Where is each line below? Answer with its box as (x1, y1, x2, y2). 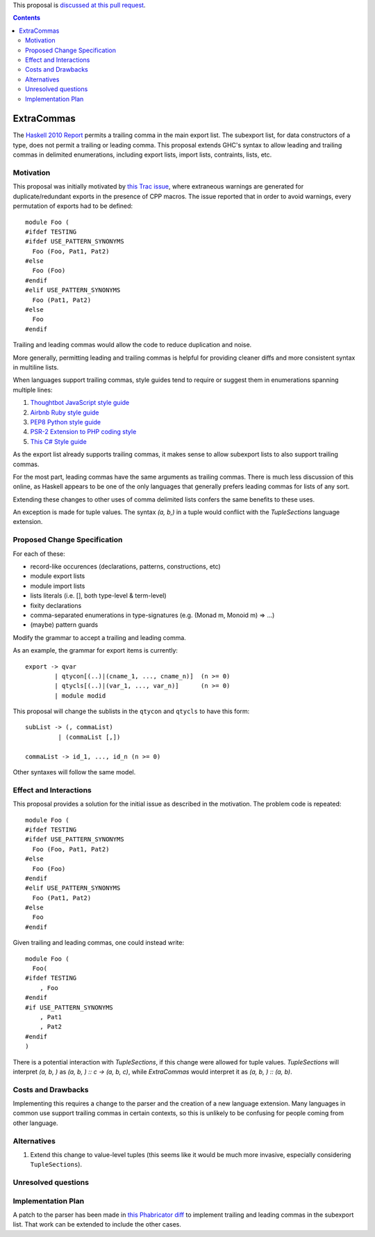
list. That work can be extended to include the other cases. (12, 1220, 182, 1229)
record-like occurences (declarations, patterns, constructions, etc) (30, 562, 222, 570)
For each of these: (12, 550, 65, 558)
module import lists (30, 582, 85, 590)
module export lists (30, 572, 85, 580)
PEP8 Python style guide (30, 417, 101, 426)
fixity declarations (30, 601, 82, 609)
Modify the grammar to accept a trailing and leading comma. (12, 633, 187, 641)
